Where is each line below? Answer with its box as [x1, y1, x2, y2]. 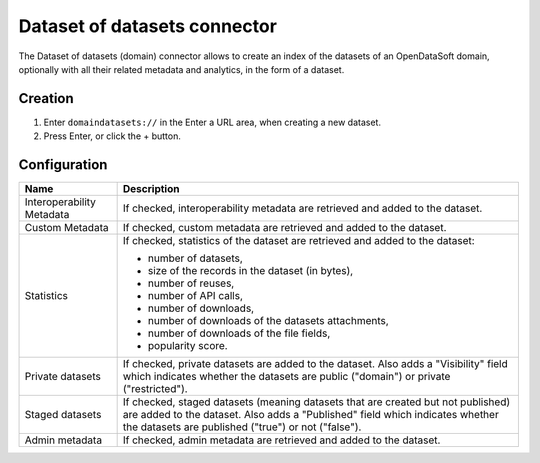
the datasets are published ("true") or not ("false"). [122, 420, 362, 434]
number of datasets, [147, 251, 244, 265]
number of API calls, [147, 289, 244, 303]
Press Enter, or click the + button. [43, 130, 182, 142]
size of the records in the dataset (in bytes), [147, 264, 354, 278]
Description [122, 182, 180, 196]
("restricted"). [122, 382, 189, 396]
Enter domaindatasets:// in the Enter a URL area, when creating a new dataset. [43, 116, 382, 128]
